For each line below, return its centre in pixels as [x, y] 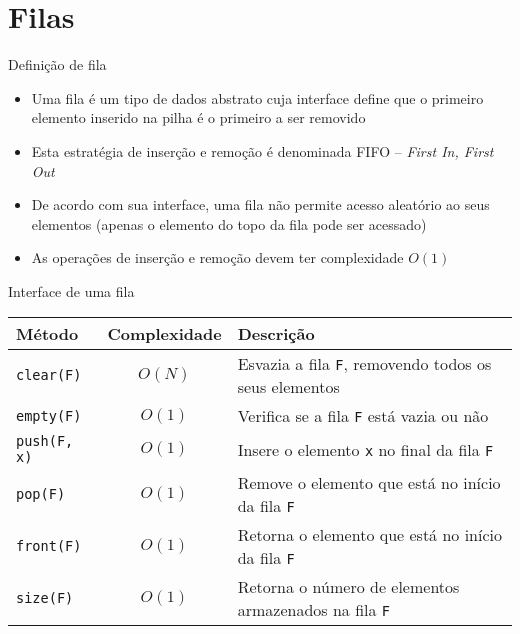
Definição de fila [57, 64]
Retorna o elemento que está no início [370, 535]
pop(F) [41, 494]
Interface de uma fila [71, 290]
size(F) [45, 598]
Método [47, 334]
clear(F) [49, 375]
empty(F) [49, 415]
